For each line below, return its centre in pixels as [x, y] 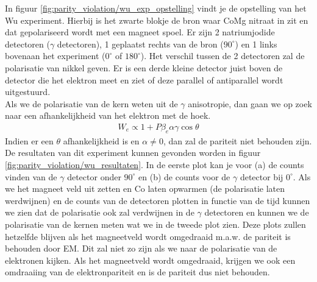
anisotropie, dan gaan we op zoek [250, 103]
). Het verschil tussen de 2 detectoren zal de [223, 56]
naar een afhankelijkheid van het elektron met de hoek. [108, 115]
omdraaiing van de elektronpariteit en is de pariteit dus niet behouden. [137, 272]
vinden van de [31, 176]
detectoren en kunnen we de [257, 212]
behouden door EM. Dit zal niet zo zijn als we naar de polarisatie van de [141, 248]
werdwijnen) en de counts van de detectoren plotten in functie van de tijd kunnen [158, 200]
